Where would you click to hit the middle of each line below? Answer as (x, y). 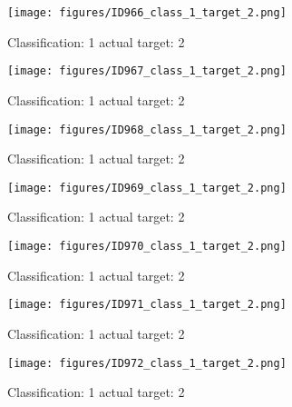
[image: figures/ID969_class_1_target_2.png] (147, 188)
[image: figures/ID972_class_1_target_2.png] (147, 363)
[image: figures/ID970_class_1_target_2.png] (147, 246)
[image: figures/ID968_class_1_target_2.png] (147, 129)
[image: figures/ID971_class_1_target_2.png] (147, 305)
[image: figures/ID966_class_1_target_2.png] (147, 13)
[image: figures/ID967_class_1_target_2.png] (147, 71)
